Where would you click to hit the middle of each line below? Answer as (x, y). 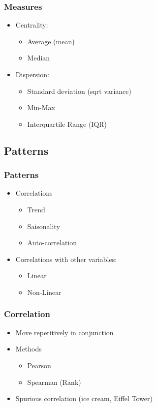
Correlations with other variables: (66, 259)
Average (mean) (51, 41)
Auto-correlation (52, 243)
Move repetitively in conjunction (64, 332)
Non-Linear (44, 292)
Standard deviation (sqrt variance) (79, 91)
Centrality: (32, 25)
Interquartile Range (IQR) (67, 124)
